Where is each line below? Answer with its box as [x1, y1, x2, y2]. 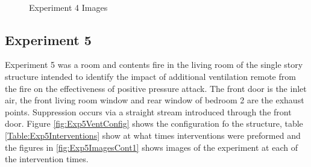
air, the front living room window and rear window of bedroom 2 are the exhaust [5, 94, 304, 106]
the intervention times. [5, 153, 89, 165]
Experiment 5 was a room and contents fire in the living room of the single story [5, 58, 303, 71]
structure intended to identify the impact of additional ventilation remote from [5, 70, 296, 82]
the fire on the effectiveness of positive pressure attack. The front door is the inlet [5, 82, 307, 94]
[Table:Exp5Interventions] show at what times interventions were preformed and [5, 129, 301, 141]
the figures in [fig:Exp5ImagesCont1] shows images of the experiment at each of [5, 141, 298, 153]
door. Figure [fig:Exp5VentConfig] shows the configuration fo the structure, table [5, 117, 303, 130]
